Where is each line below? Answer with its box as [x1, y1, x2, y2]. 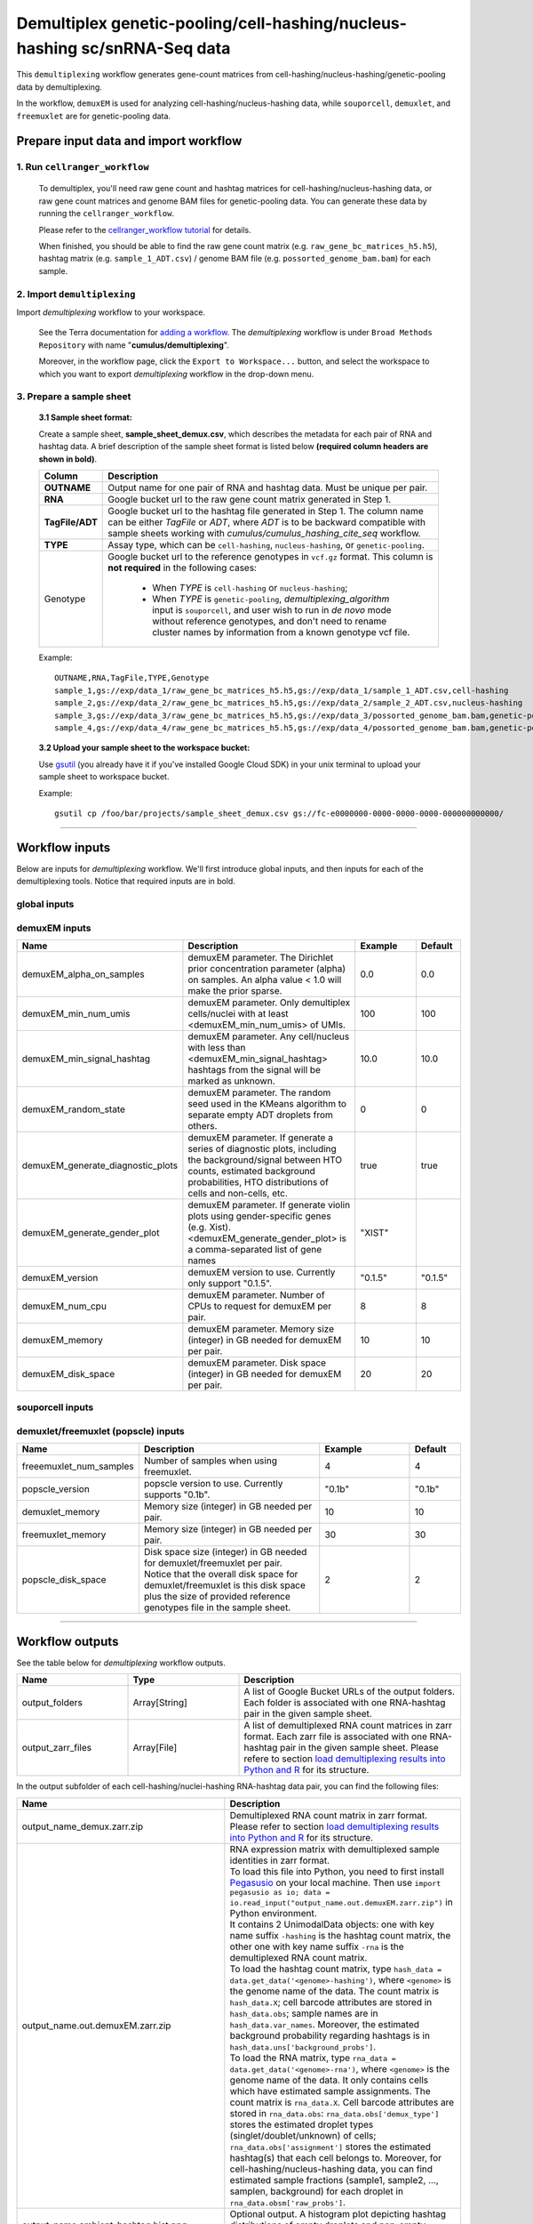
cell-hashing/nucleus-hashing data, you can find [229, 2163, 434, 2175]
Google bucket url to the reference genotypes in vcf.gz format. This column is [107, 551, 434, 563]
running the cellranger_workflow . [38, 208, 175, 219]
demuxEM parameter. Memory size [187, 1322, 335, 1334]
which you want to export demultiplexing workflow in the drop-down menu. [38, 368, 314, 379]
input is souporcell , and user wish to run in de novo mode [152, 604, 392, 616]
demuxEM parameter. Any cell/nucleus [187, 1030, 350, 1043]
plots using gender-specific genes [187, 1210, 332, 1222]
